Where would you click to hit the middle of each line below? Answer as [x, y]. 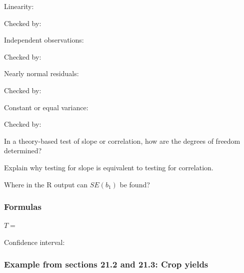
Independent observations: [44, 40]
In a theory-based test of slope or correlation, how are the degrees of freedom [122, 141]
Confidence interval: [34, 242]
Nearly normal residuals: [41, 73]
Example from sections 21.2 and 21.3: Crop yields [106, 264]
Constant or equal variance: [46, 107]
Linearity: [19, 6]
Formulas [23, 207]
